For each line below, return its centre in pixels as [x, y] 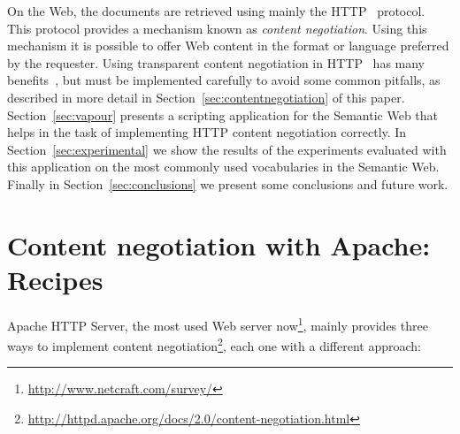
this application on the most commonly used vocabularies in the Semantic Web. [223, 167]
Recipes [55, 279]
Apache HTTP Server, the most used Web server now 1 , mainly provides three [218, 324]
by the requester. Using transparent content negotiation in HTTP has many [216, 62]
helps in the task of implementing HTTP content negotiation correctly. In [207, 132]
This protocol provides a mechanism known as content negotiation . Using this [217, 28]
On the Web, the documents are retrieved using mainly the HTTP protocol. [216, 11]
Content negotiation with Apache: [219, 244]
